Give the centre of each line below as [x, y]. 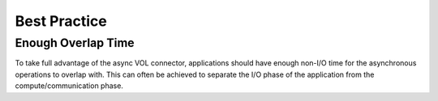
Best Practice [61, 21]
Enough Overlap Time [75, 43]
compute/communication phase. [69, 86]
